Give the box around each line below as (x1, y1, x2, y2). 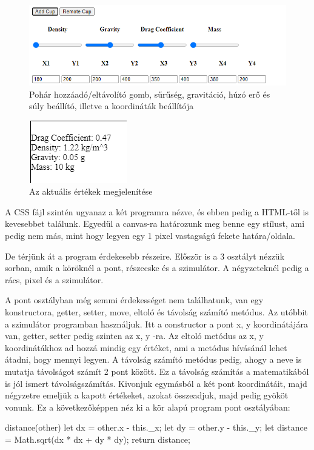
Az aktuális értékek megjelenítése (29, 185, 153, 198)
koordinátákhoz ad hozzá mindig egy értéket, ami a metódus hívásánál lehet (5, 341, 287, 354)
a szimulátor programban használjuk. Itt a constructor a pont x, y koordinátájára (5, 317, 308, 330)
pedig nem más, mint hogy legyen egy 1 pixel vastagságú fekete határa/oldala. (5, 229, 295, 242)
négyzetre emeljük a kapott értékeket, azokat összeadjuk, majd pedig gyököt (5, 389, 289, 401)
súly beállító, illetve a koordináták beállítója (29, 99, 194, 112)
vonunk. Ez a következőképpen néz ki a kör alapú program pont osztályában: (5, 400, 290, 413)
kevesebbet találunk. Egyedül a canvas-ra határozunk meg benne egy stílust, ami (5, 217, 305, 230)
